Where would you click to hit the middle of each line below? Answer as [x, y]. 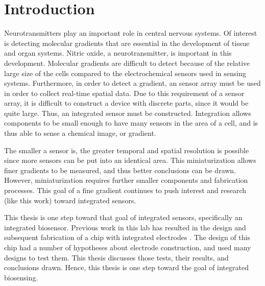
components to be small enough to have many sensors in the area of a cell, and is [131, 123]
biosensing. [21, 277]
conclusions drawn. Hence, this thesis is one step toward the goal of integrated [126, 267]
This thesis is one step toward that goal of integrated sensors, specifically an [123, 217]
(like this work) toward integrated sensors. [70, 200]
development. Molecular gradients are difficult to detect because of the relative [127, 63]
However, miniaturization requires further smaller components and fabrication [126, 180]
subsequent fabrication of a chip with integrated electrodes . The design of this [127, 237]
